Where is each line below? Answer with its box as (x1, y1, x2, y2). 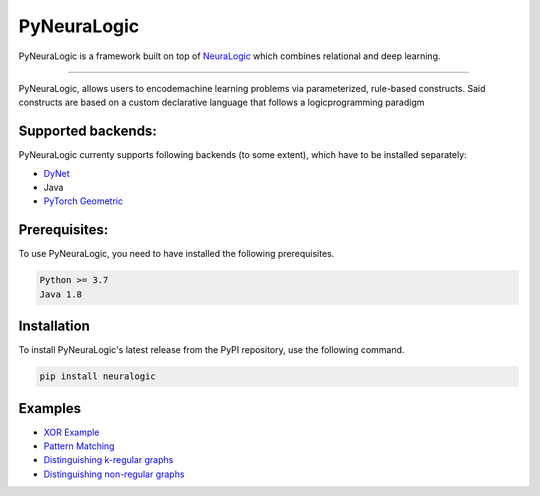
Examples (18, 400, 82, 417)
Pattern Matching (43, 440, 115, 452)
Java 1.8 (39, 288, 83, 300)
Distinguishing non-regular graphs (43, 468, 185, 480)
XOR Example (43, 426, 100, 438)
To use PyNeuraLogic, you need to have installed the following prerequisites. (18, 248, 335, 260)
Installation (18, 318, 90, 335)
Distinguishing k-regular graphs (43, 454, 174, 466)
